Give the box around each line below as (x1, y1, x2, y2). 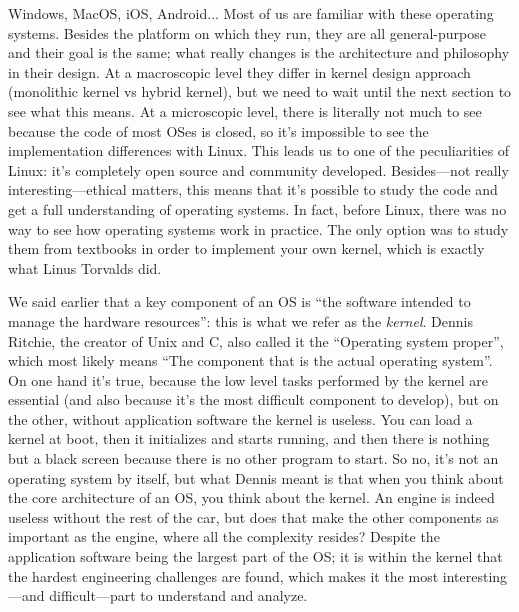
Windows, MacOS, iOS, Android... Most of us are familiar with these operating (8, 3, 494, 23)
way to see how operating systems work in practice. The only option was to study (8, 218, 509, 239)
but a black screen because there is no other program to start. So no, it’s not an (8, 448, 499, 469)
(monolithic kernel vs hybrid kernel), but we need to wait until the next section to (8, 81, 512, 102)
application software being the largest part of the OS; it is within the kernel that (8, 546, 503, 567)
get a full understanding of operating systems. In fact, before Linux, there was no (8, 198, 507, 219)
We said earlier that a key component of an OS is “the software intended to (8, 291, 471, 312)
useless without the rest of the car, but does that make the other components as (8, 506, 499, 527)
